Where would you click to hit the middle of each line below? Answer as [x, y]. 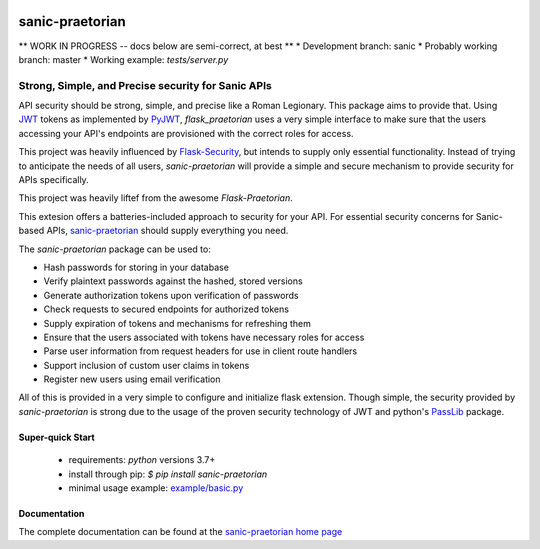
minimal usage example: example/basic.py [156, 488]
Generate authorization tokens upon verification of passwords [171, 295]
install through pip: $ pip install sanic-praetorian [168, 474]
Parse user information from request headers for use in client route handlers [200, 351]
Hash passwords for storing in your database [136, 267]
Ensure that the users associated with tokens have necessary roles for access [204, 337]
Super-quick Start [56, 437]
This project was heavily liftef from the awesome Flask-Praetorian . [156, 198]
